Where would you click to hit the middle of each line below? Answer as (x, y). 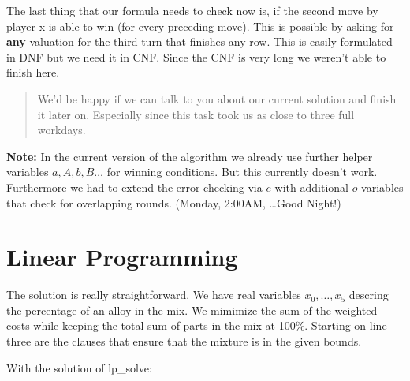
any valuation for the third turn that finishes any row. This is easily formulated (199, 41)
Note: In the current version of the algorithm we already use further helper (190, 156)
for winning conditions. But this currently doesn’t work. (242, 172)
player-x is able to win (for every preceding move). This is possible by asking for (200, 26)
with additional (311, 187)
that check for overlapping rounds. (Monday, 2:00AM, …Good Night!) (174, 202)
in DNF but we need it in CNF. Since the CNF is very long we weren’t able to (196, 56)
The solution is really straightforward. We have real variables (154, 295)
